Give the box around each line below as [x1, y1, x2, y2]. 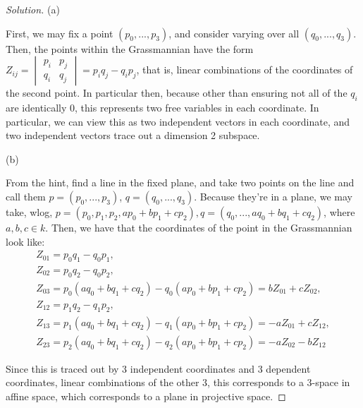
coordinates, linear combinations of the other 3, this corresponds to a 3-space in [6, 375, 350, 390]
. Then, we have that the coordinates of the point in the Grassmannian [45, 220, 352, 234]
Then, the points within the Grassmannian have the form [6, 41, 254, 56]
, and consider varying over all [168, 25, 300, 40]
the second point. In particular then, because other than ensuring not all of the [6, 85, 347, 100]
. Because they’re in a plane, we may [194, 188, 352, 203]
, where [324, 204, 355, 219]
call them [6, 188, 46, 203]
